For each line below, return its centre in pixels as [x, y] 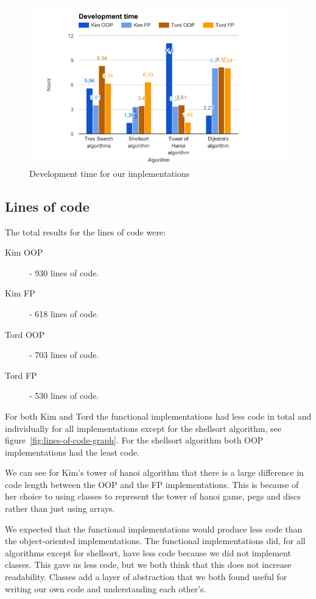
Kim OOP [24, 252]
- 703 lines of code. [64, 355]
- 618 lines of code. [64, 313]
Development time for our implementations [110, 173]
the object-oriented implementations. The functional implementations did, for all [155, 541]
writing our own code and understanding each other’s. [106, 588]
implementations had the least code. [72, 452]
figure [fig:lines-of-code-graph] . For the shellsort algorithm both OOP [134, 440]
